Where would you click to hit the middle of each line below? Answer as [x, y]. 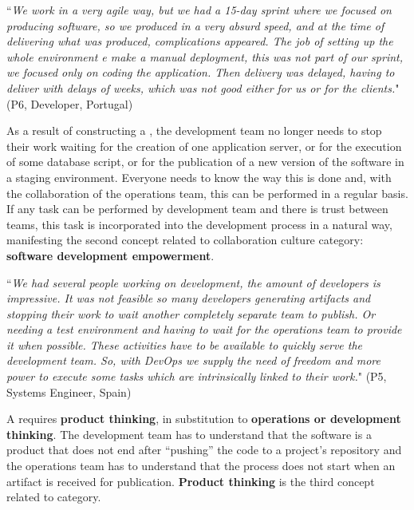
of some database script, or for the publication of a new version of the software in [205, 162]
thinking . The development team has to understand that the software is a [189, 434]
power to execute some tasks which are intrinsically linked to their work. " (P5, [197, 376]
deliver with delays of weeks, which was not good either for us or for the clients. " [203, 87]
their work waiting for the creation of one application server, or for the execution [204, 146]
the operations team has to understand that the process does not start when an [201, 466]
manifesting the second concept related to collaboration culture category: [185, 240]
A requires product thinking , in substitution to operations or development [204, 419]
